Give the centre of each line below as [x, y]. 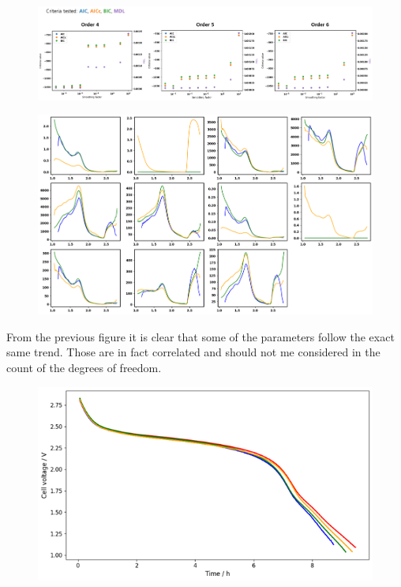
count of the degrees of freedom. [84, 367]
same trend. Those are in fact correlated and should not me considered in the [193, 352]
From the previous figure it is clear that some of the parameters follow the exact [200, 336]
